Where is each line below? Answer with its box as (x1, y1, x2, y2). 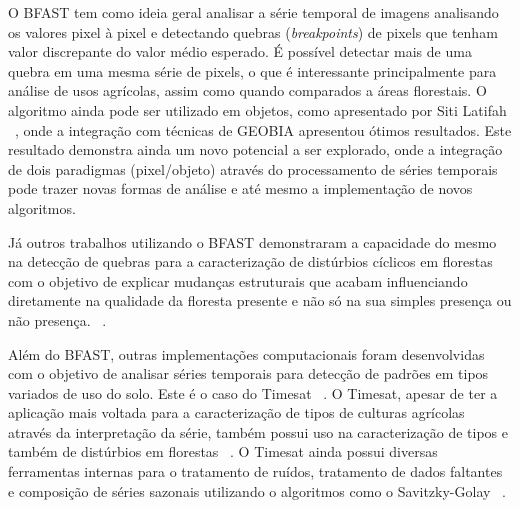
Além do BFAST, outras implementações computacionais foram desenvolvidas (8, 343, 485, 364)
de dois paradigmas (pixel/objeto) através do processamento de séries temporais (8, 158, 498, 179)
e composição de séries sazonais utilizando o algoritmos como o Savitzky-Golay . (8, 480, 506, 501)
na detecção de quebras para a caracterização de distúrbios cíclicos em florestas (8, 251, 493, 272)
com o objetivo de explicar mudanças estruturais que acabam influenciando (8, 270, 468, 291)
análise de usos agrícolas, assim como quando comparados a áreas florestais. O (8, 80, 487, 101)
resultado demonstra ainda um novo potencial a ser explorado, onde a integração (8, 139, 503, 160)
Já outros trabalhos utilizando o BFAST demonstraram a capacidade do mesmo (8, 231, 497, 252)
